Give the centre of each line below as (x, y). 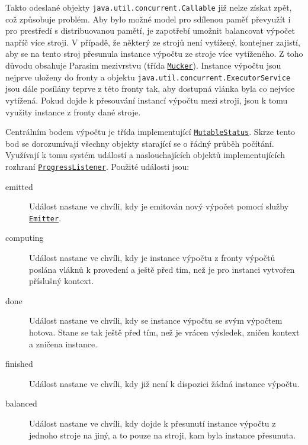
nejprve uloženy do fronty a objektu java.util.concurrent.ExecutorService (148, 77)
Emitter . (45, 217)
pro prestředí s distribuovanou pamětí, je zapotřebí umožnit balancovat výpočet (150, 30)
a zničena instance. (63, 344)
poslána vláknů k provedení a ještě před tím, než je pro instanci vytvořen (162, 269)
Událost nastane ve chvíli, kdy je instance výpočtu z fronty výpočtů (152, 258)
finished (19, 364)
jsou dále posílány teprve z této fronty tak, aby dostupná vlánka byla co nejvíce (150, 88)
